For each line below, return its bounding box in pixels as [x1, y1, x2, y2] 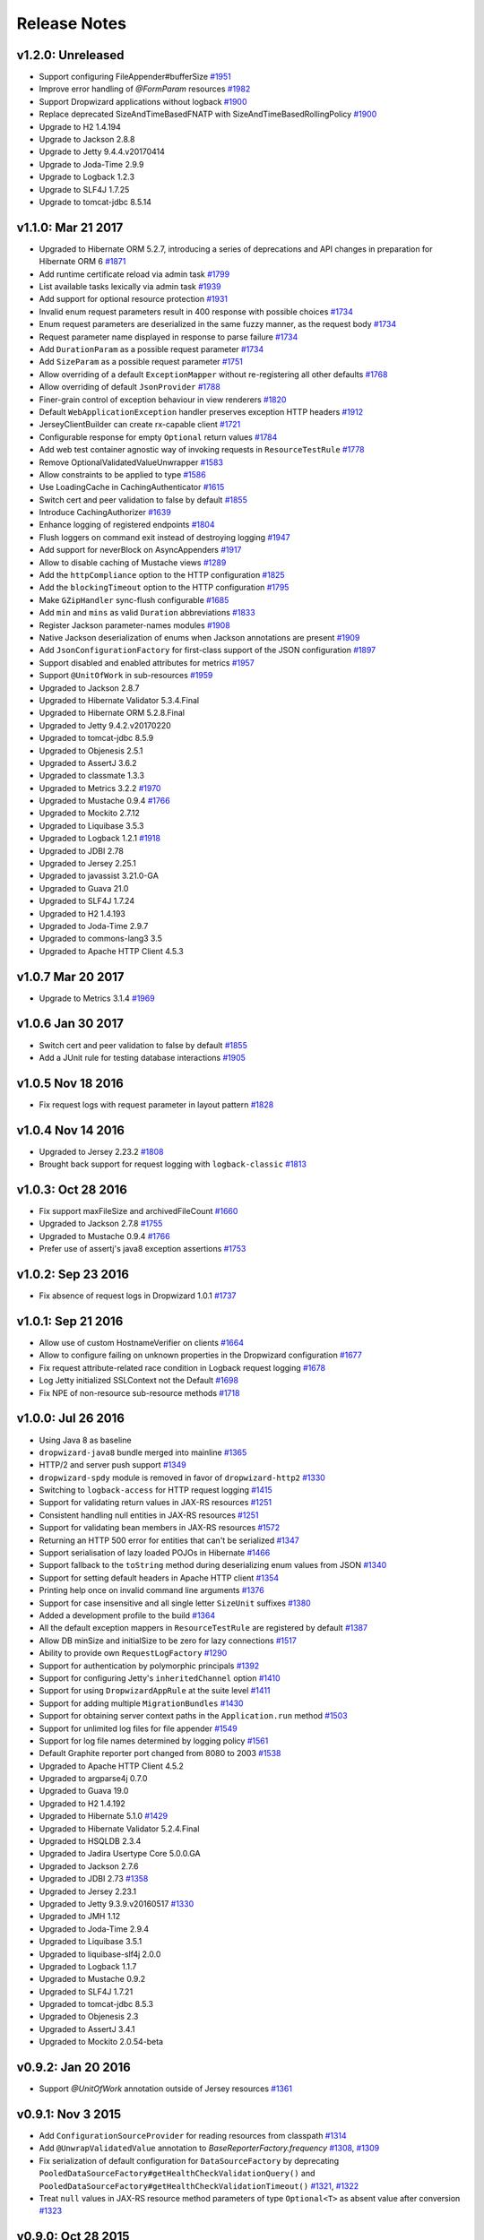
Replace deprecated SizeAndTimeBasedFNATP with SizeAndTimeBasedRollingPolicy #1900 [39, 108, 377, 120]
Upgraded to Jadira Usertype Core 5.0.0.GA [39, 1848, 201, 1859]
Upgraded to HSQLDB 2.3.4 [39, 1836, 142, 1847]
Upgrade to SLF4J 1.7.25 [39, 184, 130, 194]
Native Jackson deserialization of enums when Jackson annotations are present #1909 [39, 632, 360, 642]
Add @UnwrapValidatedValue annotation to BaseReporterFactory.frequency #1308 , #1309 [39, 2142, 380, 2154]
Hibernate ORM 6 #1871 [39, 256, 126, 267]
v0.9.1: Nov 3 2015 [16, 2106, 122, 2122]
